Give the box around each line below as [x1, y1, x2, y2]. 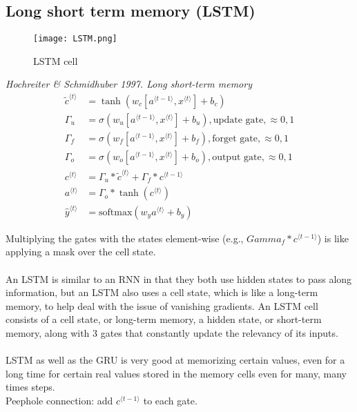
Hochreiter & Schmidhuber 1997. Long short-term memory [6, 77, 252, 91]
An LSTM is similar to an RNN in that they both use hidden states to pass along [6, 271, 352, 286]
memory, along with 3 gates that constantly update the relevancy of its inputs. [6, 326, 338, 340]
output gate [212, 152, 262, 162]
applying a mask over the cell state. [6, 244, 156, 259]
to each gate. [143, 393, 197, 407]
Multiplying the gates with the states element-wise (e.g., [6, 230, 244, 245]
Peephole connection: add [6, 393, 113, 407]
